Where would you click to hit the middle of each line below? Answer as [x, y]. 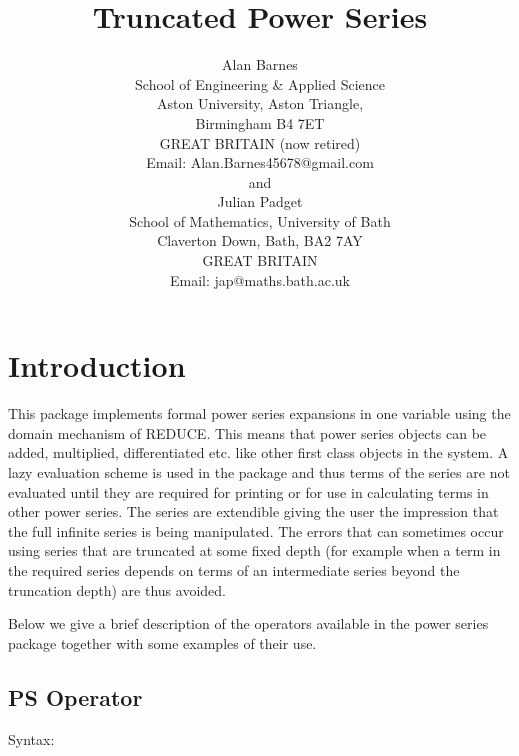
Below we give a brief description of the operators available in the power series [248, 623]
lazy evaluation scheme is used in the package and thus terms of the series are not [259, 471]
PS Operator [75, 696]
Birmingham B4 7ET [260, 122]
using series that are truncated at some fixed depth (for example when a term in [254, 550]
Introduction [97, 365]
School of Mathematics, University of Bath [260, 220]
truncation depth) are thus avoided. [117, 589]
